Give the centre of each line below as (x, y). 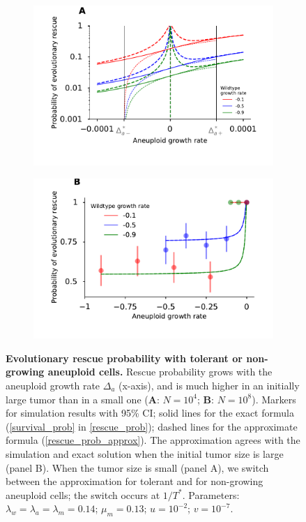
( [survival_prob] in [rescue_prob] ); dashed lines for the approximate (152, 426)
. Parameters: (211, 494)
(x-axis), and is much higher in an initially (209, 386)
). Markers (274, 399)
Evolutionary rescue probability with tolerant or (124, 358)
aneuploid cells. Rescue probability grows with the (160, 372)
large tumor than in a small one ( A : (83, 399)
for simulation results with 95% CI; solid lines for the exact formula (150, 413)
